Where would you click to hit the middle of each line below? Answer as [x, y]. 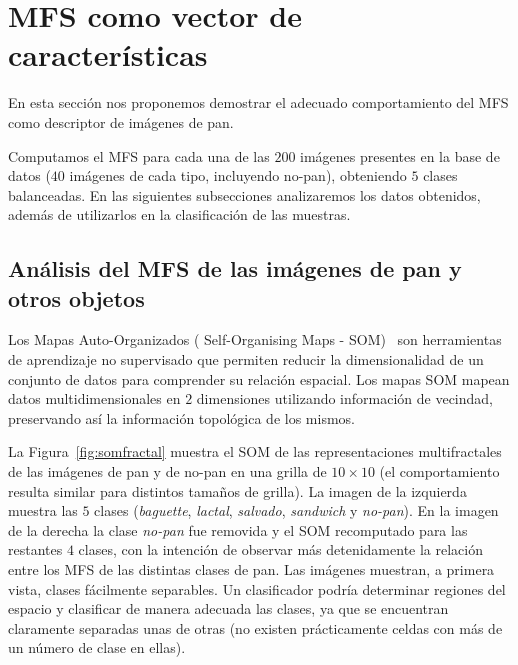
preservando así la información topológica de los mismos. [181, 417]
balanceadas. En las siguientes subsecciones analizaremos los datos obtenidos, [244, 194]
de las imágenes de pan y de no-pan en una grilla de [167, 471]
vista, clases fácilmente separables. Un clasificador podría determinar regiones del [257, 588]
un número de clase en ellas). [97, 647]
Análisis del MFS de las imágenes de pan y [235, 268]
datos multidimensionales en [94, 398]
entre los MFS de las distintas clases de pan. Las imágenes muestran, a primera [251, 569]
